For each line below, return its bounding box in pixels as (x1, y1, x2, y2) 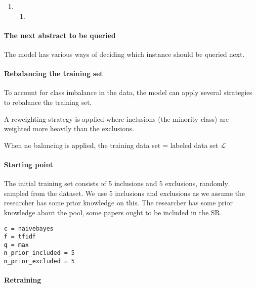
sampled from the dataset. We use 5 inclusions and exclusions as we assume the (4, 188, 245, 198)
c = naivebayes (4, 225, 54, 232)
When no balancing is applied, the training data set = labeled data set (4, 140, 218, 150)
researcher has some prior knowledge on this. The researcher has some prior (4, 197, 233, 208)
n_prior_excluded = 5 (4, 258, 75, 265)
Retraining (4, 275, 42, 285)
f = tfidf (4, 233, 36, 240)
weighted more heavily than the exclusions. (4, 123, 134, 134)
